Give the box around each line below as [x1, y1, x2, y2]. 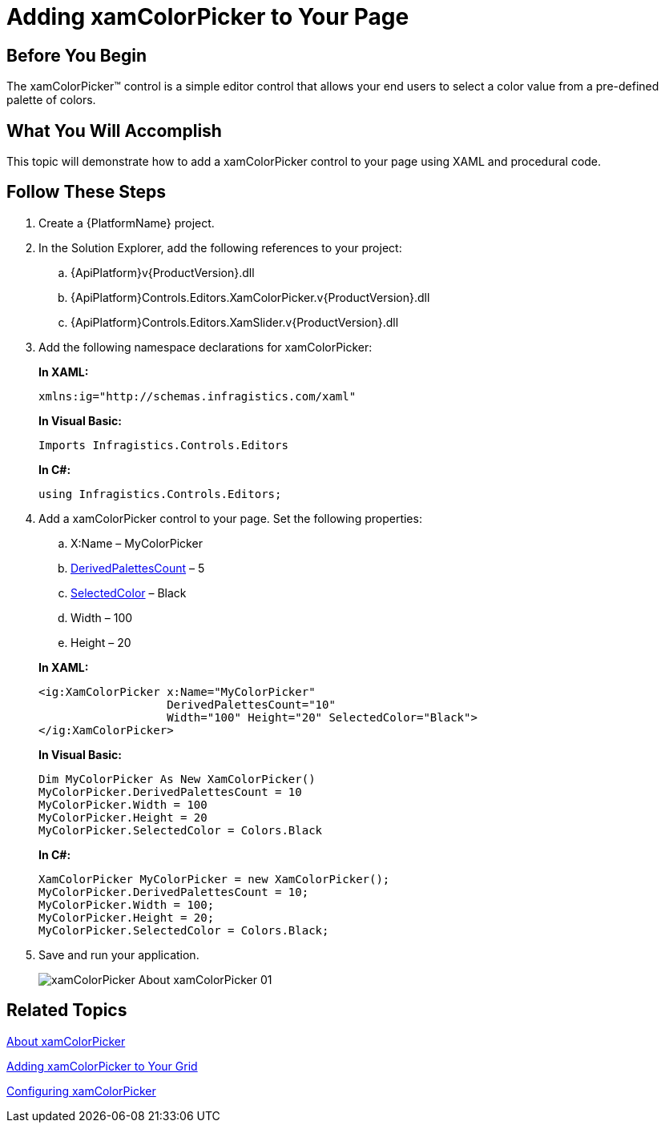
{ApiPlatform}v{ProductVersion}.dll [71, 265, 255, 279]
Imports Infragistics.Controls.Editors [38, 438, 288, 452]
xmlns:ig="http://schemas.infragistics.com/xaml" [38, 389, 357, 403]
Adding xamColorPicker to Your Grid [6, 1059, 198, 1073]
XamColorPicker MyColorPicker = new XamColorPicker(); [38, 872, 390, 886]
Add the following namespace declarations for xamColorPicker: [38, 340, 373, 354]
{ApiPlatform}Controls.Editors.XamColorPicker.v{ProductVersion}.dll [71, 290, 430, 304]
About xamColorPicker [6, 1034, 126, 1048]
